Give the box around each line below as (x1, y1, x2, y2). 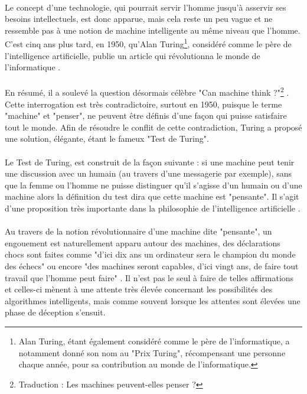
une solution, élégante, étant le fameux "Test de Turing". (5, 132, 209, 145)
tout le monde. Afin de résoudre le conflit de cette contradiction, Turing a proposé (5, 121, 302, 133)
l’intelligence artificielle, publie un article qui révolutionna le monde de (5, 49, 260, 61)
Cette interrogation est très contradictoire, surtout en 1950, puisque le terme (5, 97, 282, 110)
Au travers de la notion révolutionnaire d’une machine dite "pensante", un (5, 225, 272, 237)
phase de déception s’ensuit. (5, 306, 106, 318)
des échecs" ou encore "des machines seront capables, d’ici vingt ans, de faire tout (5, 259, 299, 272)
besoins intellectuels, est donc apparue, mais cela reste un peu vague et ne (5, 12, 273, 25)
